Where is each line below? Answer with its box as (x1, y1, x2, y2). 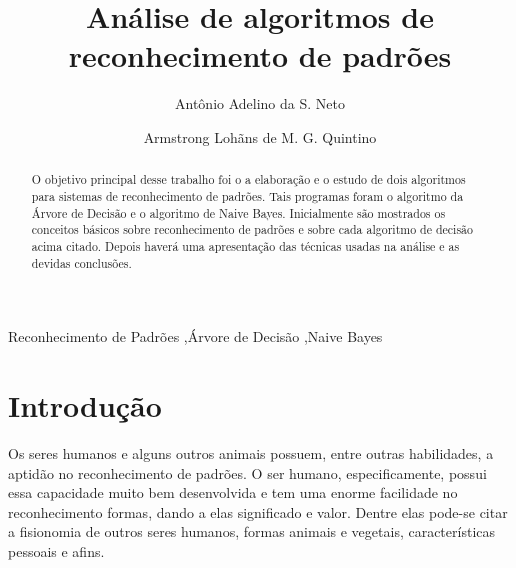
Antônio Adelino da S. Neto (175, 93, 345, 114)
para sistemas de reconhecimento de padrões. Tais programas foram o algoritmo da (31, 187, 464, 204)
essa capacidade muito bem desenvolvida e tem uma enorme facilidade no (8, 482, 458, 503)
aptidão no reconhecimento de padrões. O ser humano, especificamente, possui (8, 462, 487, 483)
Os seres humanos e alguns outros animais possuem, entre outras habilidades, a (8, 442, 494, 463)
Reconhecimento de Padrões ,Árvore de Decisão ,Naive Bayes (8, 326, 383, 347)
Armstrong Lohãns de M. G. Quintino (143, 126, 377, 147)
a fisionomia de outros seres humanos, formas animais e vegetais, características (8, 521, 496, 542)
